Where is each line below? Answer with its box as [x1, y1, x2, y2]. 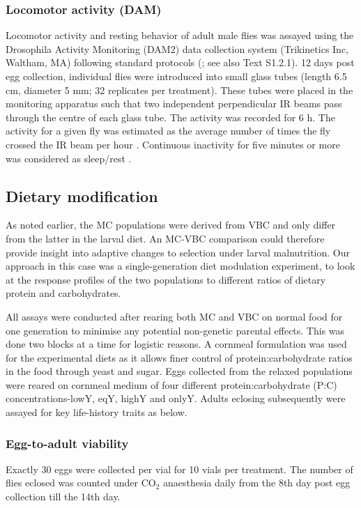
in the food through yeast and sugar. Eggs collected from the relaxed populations [6, 364, 353, 378]
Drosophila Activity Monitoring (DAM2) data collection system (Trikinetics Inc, [6, 41, 348, 56]
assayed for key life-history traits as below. [6, 405, 187, 420]
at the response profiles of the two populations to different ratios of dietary [6, 272, 326, 286]
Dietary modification [6, 185, 158, 206]
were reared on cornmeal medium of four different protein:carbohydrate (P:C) [6, 377, 337, 392]
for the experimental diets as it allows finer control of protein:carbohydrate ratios [6, 350, 353, 364]
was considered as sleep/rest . [6, 151, 132, 165]
